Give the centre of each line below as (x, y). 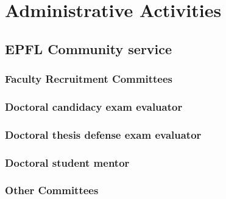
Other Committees (52, 190)
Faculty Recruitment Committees (89, 79)
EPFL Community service (89, 48)
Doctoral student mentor (67, 162)
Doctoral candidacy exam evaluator (94, 106)
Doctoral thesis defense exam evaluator (103, 134)
